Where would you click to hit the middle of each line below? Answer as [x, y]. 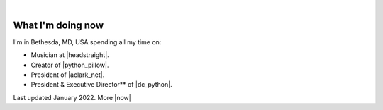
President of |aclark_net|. [68, 75]
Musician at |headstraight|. [70, 55]
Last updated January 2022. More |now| [72, 97]
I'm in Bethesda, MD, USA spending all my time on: [87, 42]
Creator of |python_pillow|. [70, 65]
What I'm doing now [59, 25]
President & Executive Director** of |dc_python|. [102, 85]
